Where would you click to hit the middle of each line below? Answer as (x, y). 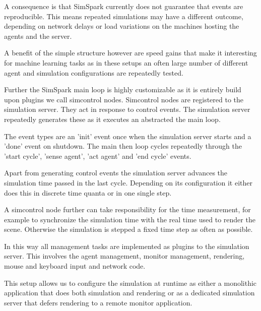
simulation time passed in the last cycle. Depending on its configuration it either (128, 182)
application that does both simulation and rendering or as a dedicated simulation (129, 293)
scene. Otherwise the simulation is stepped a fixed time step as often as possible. (128, 229)
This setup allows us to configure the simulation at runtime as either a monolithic (130, 283)
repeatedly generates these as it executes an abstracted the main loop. (112, 119)
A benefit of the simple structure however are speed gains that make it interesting (130, 53)
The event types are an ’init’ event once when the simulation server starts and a (128, 136)
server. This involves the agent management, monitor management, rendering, (124, 256)
